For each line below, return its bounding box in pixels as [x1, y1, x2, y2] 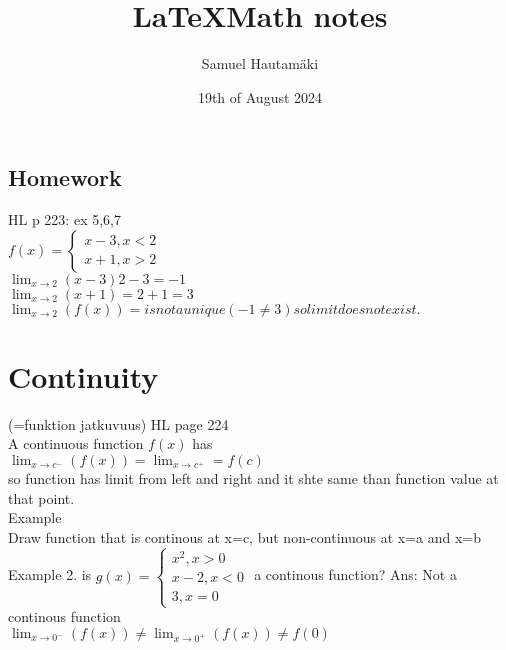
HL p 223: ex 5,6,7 [8, 209, 121, 230]
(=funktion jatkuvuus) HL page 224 [8, 413, 229, 434]
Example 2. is [8, 564, 92, 585]
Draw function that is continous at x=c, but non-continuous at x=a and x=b [8, 526, 482, 547]
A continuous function [8, 433, 144, 454]
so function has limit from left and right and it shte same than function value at [8, 468, 499, 489]
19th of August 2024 [197, 86, 323, 107]
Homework [8, 162, 122, 193]
